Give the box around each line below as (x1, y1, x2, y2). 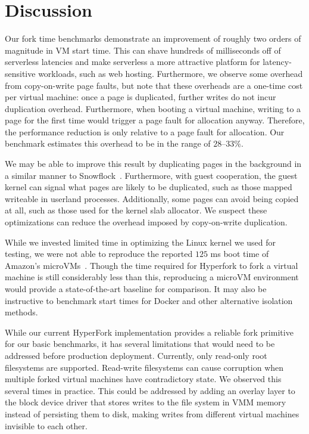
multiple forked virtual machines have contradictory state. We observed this (5, 373, 282, 385)
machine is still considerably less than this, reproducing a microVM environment (5, 271, 299, 283)
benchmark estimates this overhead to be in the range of (5, 137, 211, 150)
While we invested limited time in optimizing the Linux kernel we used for (5, 235, 276, 248)
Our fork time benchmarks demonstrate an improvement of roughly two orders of (5, 32, 301, 45)
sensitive (5, 67, 36, 79)
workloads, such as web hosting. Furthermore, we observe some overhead (38, 67, 303, 79)
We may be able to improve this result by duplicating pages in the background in (5, 157, 302, 170)
